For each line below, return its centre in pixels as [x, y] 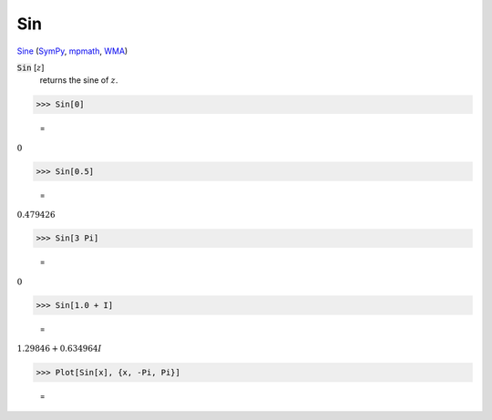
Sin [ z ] [31, 67]
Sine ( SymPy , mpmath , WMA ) [72, 51]
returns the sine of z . [79, 80]
